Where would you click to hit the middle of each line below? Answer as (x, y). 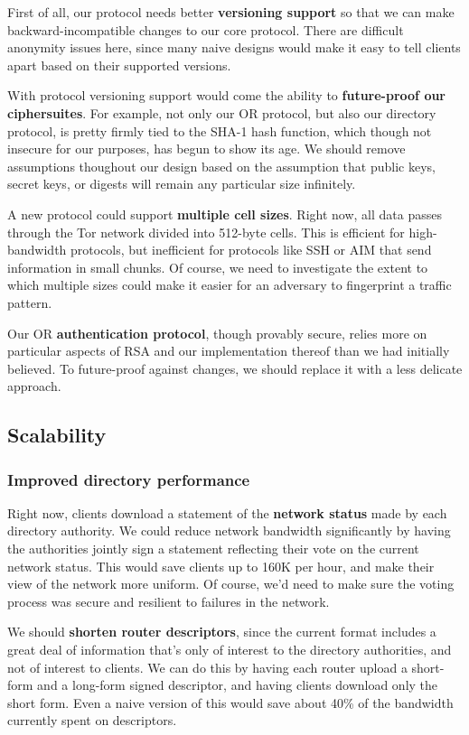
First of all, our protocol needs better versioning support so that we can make (231, 12)
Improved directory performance (129, 479)
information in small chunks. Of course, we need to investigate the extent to (218, 267)
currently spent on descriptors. (92, 720)
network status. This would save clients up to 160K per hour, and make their (221, 566)
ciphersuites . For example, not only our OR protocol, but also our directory (222, 112)
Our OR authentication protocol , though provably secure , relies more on (217, 333)
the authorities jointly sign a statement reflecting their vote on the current (213, 549)
